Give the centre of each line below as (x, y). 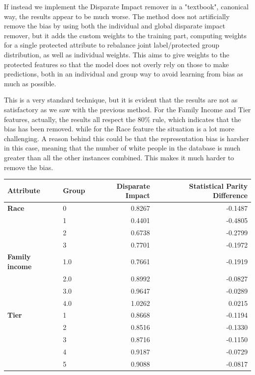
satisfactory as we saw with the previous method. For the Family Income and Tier (127, 109)
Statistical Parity (218, 186)
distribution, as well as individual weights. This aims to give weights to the (117, 54)
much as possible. (30, 83)
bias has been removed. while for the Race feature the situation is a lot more (119, 129)
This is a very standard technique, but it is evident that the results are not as (121, 100)
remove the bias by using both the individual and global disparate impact (115, 26)
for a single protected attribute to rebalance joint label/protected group (112, 45)
